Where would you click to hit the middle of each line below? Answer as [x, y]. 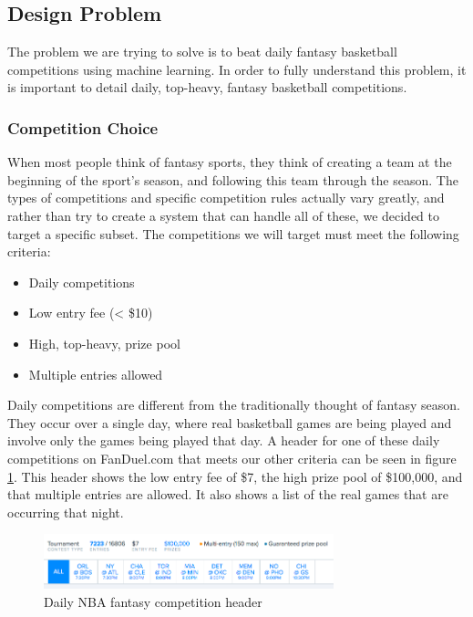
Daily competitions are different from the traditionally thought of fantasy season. [234, 405]
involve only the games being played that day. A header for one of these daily [224, 440]
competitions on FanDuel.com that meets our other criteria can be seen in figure [232, 458]
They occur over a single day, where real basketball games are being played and [230, 422]
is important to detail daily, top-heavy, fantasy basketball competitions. [207, 87]
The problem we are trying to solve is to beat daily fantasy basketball [202, 52]
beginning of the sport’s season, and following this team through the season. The [233, 179]
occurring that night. [66, 512]
